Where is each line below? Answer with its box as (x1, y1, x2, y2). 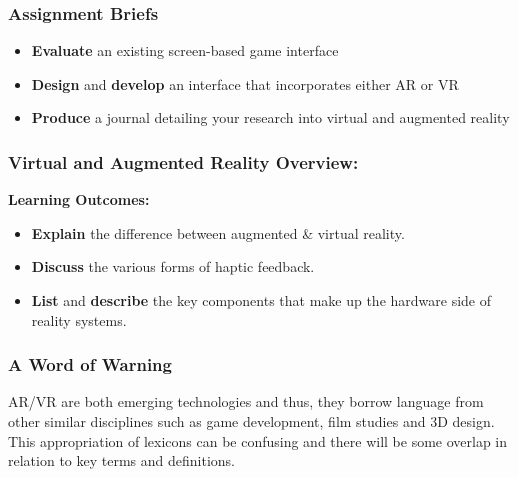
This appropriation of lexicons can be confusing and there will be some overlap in (8, 430, 508, 451)
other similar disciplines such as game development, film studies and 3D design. (8, 411, 495, 431)
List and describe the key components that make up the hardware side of (31, 290, 492, 310)
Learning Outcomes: (8, 189, 150, 210)
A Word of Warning (8, 352, 172, 377)
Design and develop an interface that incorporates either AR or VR (31, 73, 459, 94)
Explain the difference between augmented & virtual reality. (31, 222, 405, 243)
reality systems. (31, 309, 127, 330)
